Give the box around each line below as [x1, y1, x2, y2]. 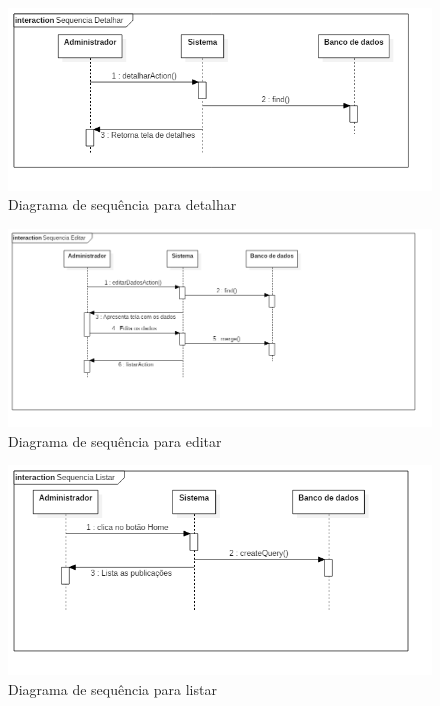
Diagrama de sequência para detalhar [8, 194, 237, 215]
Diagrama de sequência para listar [8, 678, 217, 699]
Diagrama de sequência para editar [8, 430, 222, 451]
